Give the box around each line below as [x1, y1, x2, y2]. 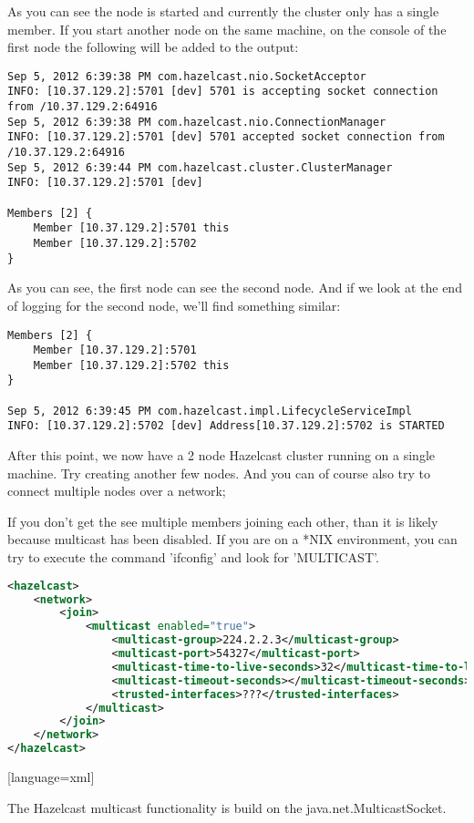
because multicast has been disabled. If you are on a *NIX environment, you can [7, 530, 458, 549]
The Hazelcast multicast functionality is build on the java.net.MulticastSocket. [7, 797, 447, 817]
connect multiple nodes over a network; [7, 481, 226, 500]
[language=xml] [7, 767, 95, 787]
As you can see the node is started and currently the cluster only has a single [7, 2, 439, 20]
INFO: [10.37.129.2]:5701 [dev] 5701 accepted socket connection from [7, 130, 445, 144]
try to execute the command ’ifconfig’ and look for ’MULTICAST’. [7, 548, 379, 567]
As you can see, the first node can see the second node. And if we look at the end [7, 278, 462, 297]
